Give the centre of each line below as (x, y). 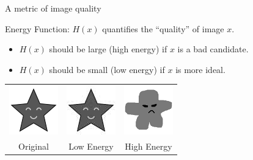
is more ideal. (200, 69)
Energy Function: (37, 28)
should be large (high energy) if (108, 49)
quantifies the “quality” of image (163, 28)
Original (34, 146)
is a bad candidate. (213, 49)
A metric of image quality (53, 8)
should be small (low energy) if (107, 69)
